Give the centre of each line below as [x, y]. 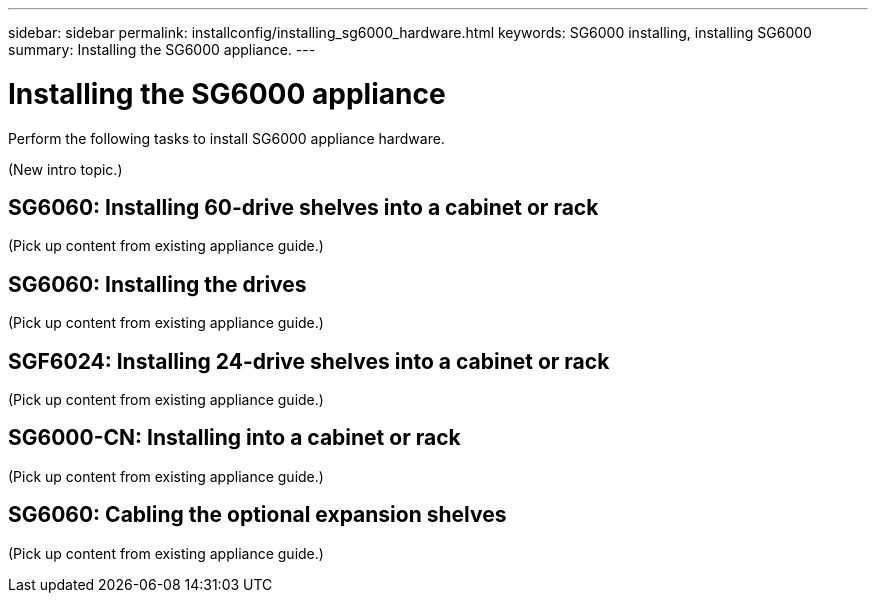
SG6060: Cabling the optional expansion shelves [257, 515]
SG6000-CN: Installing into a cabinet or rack [234, 438]
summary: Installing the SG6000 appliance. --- [162, 49]
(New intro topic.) [65, 169]
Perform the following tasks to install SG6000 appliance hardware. [226, 138]
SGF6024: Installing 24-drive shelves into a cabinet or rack [309, 361]
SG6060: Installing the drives [157, 284]
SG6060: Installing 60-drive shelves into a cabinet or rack [303, 207]
